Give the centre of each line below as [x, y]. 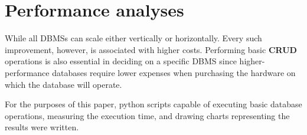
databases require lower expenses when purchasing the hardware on [174, 72]
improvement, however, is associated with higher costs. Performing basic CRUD [151, 49]
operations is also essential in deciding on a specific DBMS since [121, 61]
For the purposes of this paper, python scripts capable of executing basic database [153, 104]
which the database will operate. [63, 84]
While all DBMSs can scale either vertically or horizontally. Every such [133, 38]
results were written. [42, 127]
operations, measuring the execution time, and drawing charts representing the [147, 115]
